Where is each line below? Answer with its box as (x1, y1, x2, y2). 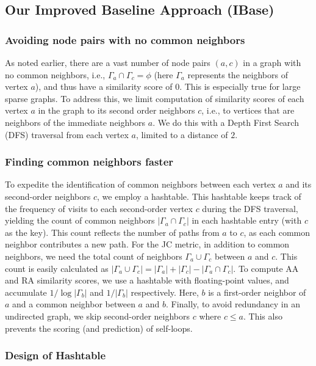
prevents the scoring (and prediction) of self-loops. (5, 321, 193, 334)
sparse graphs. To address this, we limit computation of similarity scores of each (5, 92, 304, 104)
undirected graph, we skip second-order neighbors (5, 309, 190, 322)
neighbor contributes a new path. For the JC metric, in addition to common (5, 238, 290, 251)
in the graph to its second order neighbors (38, 104, 195, 117)
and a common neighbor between (12, 298, 135, 310)
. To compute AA (233, 262, 299, 274)
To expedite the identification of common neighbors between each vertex (5, 178, 276, 191)
